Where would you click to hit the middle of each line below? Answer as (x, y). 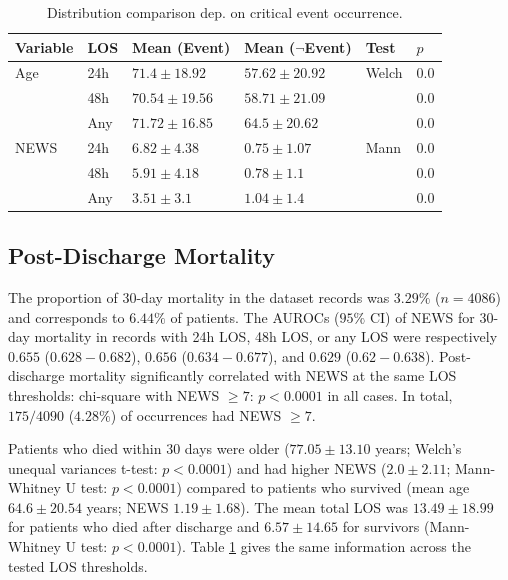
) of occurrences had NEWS (196, 414)
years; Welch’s (418, 448)
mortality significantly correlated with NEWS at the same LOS (263, 375)
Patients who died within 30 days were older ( (149, 448)
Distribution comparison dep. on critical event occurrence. (224, 12)
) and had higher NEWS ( (306, 467)
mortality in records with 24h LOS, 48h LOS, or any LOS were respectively (266, 336)
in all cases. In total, (390, 394)
